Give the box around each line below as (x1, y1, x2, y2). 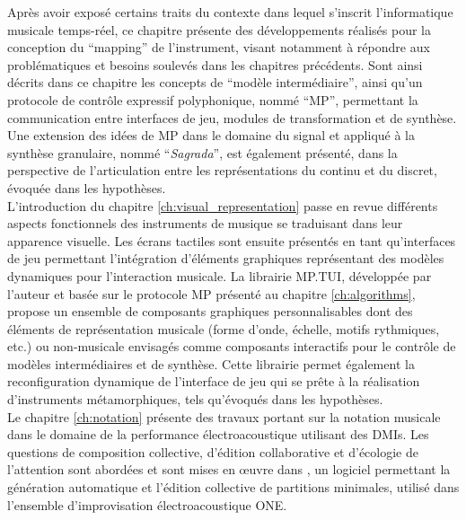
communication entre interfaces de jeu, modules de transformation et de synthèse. (7, 108, 457, 127)
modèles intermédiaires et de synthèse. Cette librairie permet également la (7, 354, 415, 373)
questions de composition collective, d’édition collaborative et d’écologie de (7, 442, 418, 461)
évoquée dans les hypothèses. (7, 178, 166, 197)
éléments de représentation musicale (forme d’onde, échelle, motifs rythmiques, (7, 319, 440, 338)
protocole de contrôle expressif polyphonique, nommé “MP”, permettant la (7, 90, 418, 109)
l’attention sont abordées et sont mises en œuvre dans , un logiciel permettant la (7, 460, 451, 479)
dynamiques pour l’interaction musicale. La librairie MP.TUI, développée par (7, 266, 432, 285)
